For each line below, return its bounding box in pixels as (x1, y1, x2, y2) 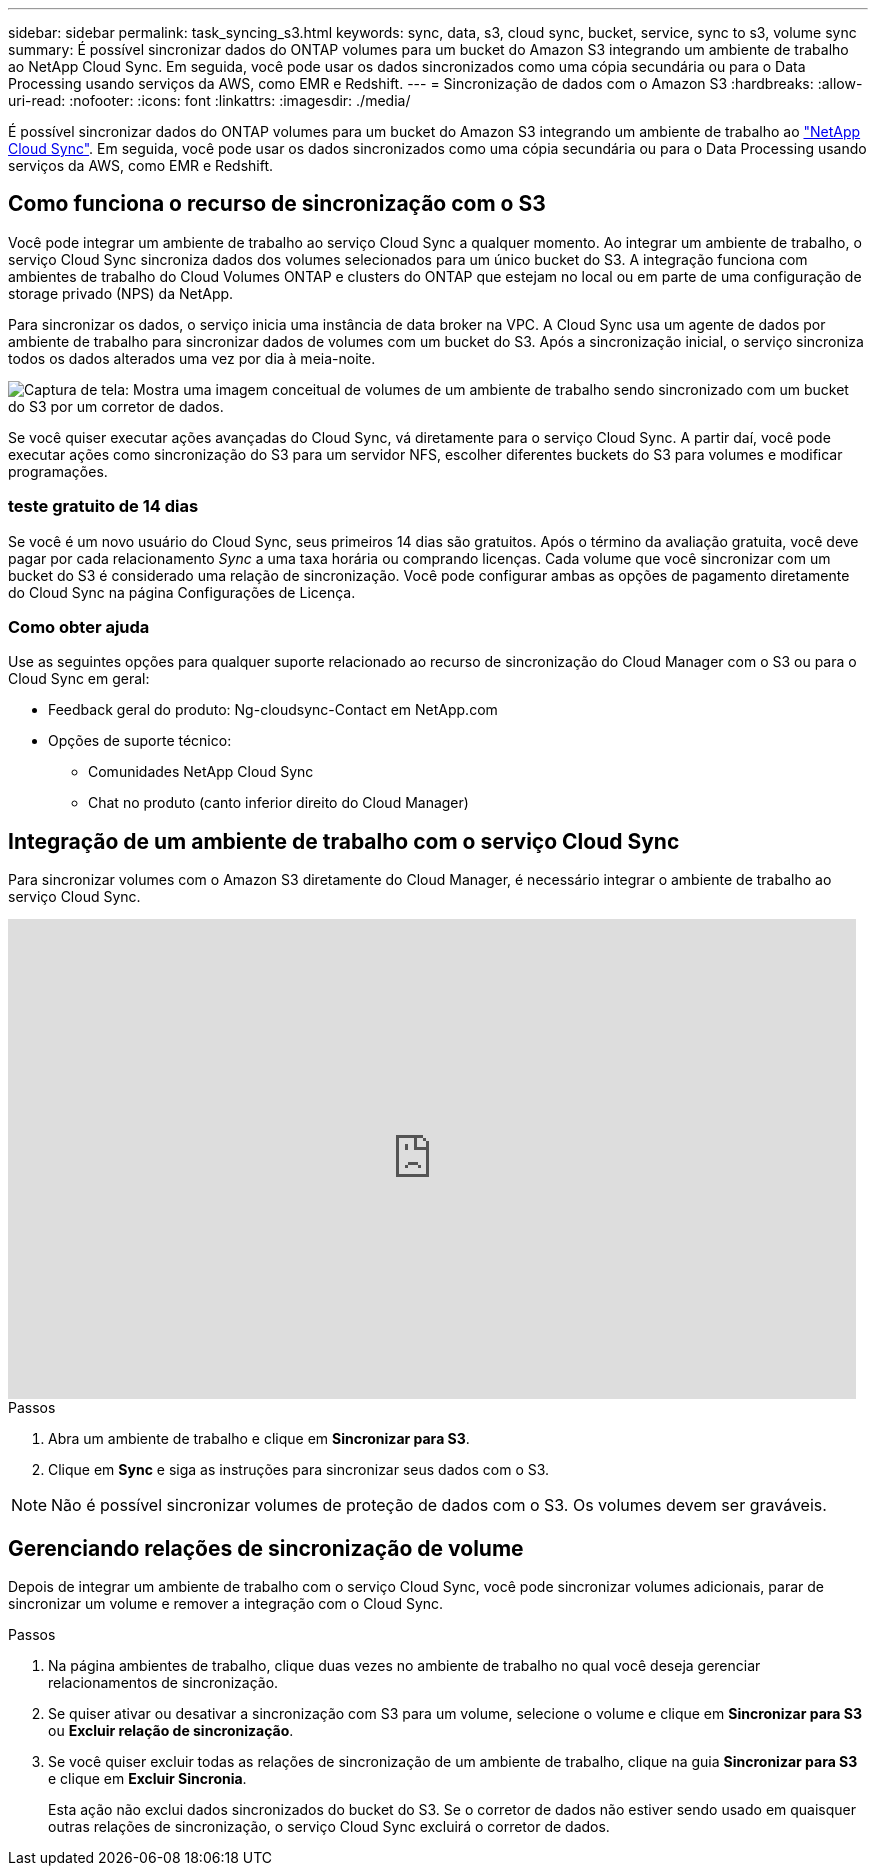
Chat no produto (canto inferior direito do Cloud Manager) (88, 794, 469, 812)
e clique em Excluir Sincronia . (48, 1770, 247, 1788)
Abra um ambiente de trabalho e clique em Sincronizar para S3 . (48, 1430, 470, 1448)
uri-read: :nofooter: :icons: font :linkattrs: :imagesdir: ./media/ (8, 92, 411, 109)
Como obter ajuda (8, 616, 150, 637)
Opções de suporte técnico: (48, 732, 232, 750)
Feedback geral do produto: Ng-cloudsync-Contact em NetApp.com (48, 701, 498, 719)
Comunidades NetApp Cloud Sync (88, 763, 314, 781)
